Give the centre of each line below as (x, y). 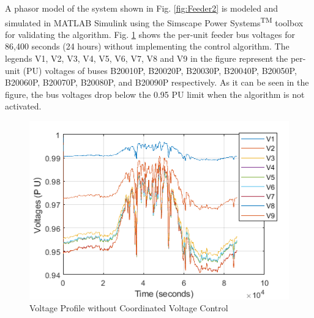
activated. (23, 106)
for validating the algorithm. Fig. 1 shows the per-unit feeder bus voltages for (150, 34)
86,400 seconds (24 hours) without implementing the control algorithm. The (147, 46)
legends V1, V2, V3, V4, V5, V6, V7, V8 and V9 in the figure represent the (147, 58)
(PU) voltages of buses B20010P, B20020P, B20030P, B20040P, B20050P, (160, 70)
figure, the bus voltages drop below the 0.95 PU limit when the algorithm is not (155, 94)
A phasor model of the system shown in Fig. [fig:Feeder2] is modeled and (142, 8)
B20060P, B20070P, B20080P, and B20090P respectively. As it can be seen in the (157, 82)
